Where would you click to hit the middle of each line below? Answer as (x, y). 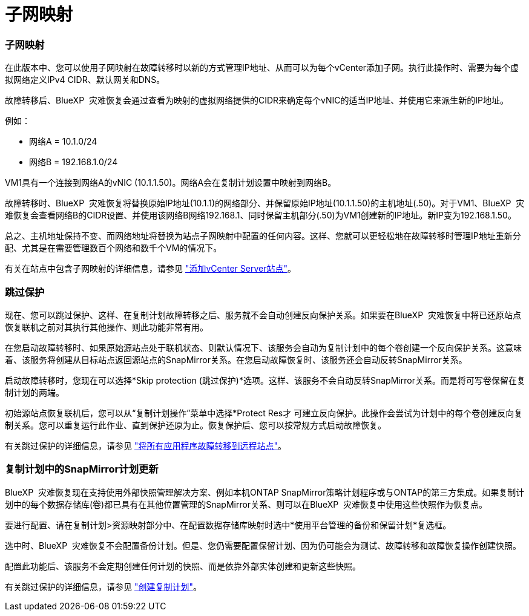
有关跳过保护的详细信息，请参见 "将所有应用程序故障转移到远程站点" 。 (146, 445)
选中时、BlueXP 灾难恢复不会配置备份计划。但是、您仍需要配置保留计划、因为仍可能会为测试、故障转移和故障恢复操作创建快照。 (263, 545)
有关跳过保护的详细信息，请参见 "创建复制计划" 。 (103, 586)
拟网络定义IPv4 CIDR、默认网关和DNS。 (85, 80)
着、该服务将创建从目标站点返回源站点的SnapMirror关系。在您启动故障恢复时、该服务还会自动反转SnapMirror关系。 (236, 359)
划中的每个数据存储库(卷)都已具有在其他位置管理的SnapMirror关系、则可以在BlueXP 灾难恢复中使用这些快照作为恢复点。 (246, 504)
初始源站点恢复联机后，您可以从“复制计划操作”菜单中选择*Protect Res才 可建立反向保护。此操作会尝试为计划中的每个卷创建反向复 (264, 413)
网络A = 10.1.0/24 (63, 142)
